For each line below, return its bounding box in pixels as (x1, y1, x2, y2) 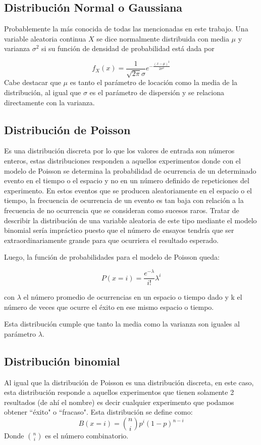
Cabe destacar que (4, 77, 61, 88)
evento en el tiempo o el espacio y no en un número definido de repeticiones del (4, 175, 249, 186)
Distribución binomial (4, 353, 120, 369)
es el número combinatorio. (45, 430, 129, 441)
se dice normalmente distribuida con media (96, 33, 229, 44)
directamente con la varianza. (4, 97, 95, 107)
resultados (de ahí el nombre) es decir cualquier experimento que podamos (4, 396, 234, 407)
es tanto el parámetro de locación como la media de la (70, 77, 238, 88)
